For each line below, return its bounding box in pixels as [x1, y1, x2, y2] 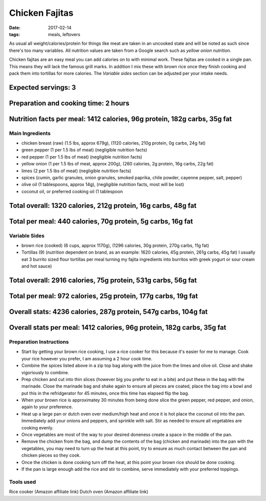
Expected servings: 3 [9, 83, 76, 91]
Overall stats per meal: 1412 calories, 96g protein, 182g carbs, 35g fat [9, 323, 227, 332]
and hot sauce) [21, 263, 52, 269]
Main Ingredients [9, 130, 51, 137]
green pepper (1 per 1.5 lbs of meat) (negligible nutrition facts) [21, 147, 147, 153]
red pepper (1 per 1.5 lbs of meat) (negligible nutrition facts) [21, 154, 142, 160]
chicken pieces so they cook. [21, 452, 81, 459]
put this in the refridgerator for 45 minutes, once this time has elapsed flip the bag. [21, 390, 189, 396]
